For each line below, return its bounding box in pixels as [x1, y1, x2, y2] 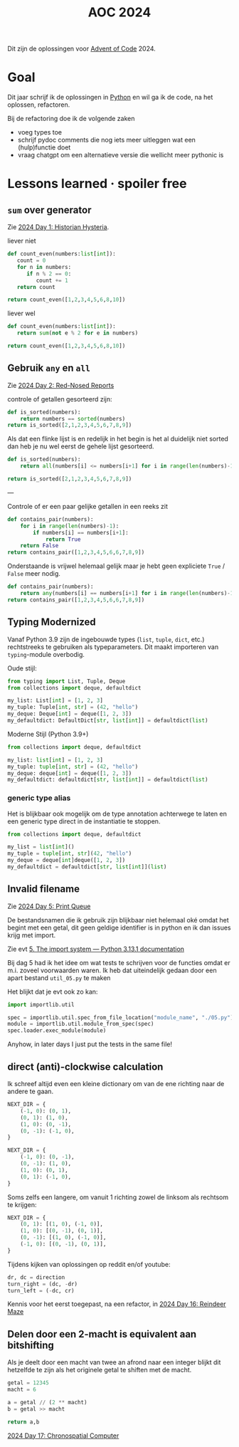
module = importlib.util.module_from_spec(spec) [7, 1021, 154, 1028]
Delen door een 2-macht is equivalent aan [7, 1328, 197, 1340]
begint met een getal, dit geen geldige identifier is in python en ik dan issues [7, 923, 231, 932]
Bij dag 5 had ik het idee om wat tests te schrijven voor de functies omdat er [7, 958, 230, 967]
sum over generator [7, 204, 92, 216]
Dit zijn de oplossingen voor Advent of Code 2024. [7, 44, 156, 53]
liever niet [7, 236, 37, 246]
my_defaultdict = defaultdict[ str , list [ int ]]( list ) [7, 863, 167, 870]
